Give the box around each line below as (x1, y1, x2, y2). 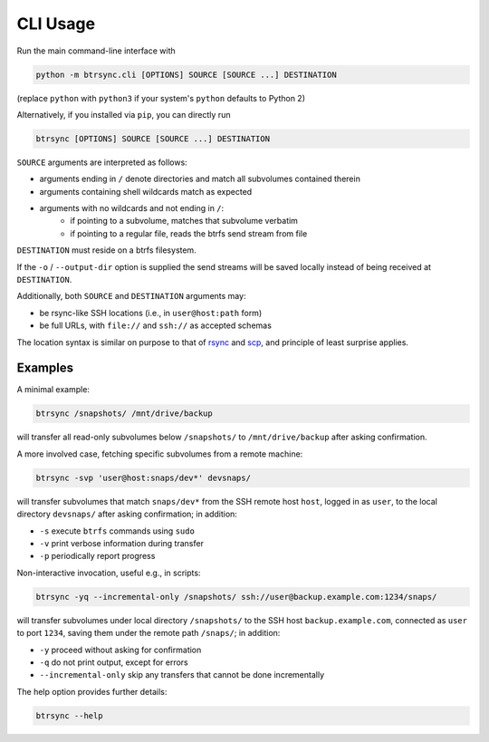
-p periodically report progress (39, 551, 156, 562)
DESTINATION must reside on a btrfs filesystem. (16, 245, 197, 255)
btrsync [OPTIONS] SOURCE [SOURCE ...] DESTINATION (35, 133, 271, 144)
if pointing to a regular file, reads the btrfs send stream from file (70, 227, 308, 239)
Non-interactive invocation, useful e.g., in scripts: (16, 567, 201, 578)
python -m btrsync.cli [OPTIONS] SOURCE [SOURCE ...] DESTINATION (35, 69, 337, 80)
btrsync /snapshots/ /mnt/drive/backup (35, 409, 213, 419)
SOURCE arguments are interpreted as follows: (16, 157, 187, 168)
